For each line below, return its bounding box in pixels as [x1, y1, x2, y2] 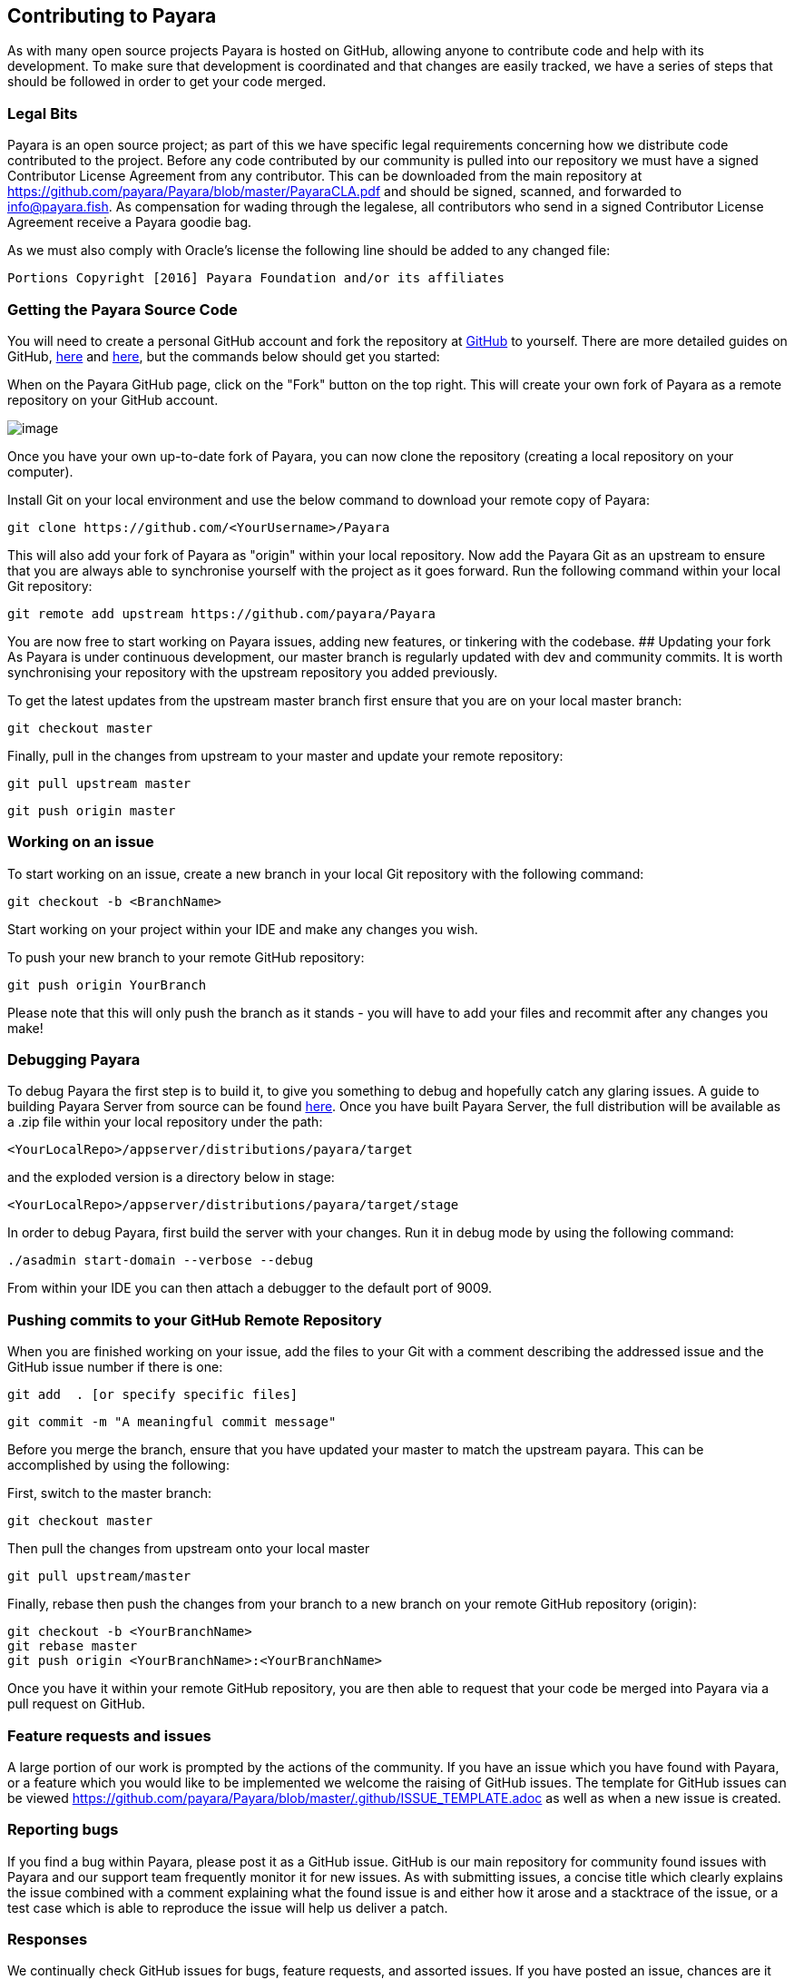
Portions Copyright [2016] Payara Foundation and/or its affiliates [7, 271, 505, 286]
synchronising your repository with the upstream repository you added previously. [7, 664, 498, 680]
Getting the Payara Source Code [7, 300, 238, 319]
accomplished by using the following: [7, 1457, 230, 1473]
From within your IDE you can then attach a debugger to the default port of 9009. [7, 1280, 493, 1296]
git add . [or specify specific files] [7, 1387, 299, 1403]
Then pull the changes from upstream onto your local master [7, 1541, 370, 1557]
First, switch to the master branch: [7, 1485, 212, 1502]
